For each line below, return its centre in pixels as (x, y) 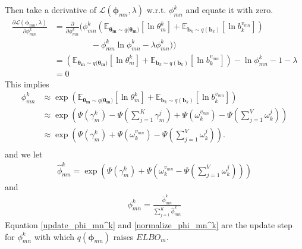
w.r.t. (156, 10)
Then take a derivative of (51, 10)
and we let (24, 154)
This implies (27, 83)
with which (54, 236)
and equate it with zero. (229, 10)
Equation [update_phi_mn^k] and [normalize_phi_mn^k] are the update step (149, 225)
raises (123, 236)
